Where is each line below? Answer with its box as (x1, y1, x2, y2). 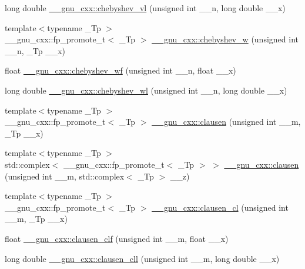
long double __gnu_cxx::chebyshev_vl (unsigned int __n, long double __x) (5, 2, 286, 14)
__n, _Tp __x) (5, 44, 66, 57)
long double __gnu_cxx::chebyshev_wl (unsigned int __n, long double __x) (5, 84, 287, 96)
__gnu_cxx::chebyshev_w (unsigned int (152, 33, 299, 45)
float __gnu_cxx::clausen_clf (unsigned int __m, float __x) (5, 232, 229, 244)
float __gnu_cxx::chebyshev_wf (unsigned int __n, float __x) (5, 64, 236, 77)
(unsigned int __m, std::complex (5, 170, 125, 182)
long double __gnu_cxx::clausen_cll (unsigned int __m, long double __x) (5, 252, 280, 264)
